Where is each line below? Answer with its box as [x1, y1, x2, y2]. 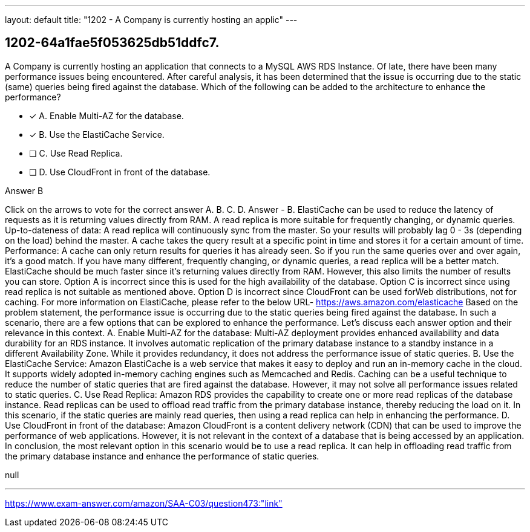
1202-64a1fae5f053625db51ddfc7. [5, 35, 220, 51]
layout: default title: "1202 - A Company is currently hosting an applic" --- [5, 15, 298, 25]
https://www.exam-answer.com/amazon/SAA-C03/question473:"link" [5, 498, 283, 508]
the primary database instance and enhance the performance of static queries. [5, 450, 319, 461]
